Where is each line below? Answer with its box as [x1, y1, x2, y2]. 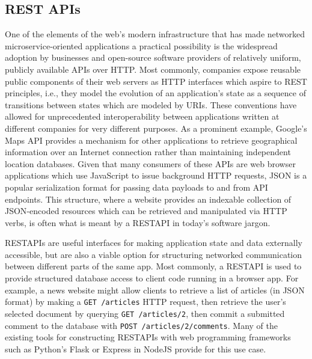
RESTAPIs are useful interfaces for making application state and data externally [5, 236, 302, 249]
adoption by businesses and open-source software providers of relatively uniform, [5, 51, 301, 64]
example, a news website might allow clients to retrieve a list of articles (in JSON [5, 283, 305, 296]
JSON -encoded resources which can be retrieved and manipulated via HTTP [5, 204, 287, 217]
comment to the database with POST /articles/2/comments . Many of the [5, 319, 278, 331]
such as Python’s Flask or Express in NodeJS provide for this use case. [5, 342, 266, 355]
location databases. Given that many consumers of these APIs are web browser [5, 157, 296, 170]
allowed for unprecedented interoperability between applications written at [5, 110, 280, 123]
